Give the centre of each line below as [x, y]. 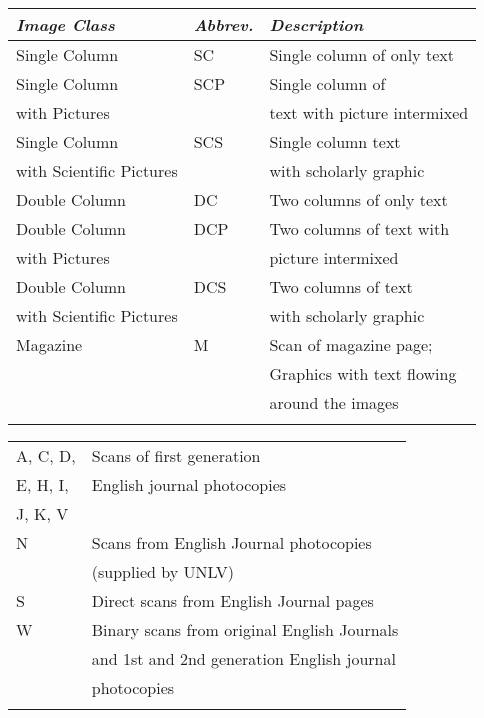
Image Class [65, 24]
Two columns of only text [358, 199]
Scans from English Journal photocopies [231, 542]
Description [316, 24]
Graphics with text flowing [363, 373]
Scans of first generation [176, 455]
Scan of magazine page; [351, 344]
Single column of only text [361, 54]
